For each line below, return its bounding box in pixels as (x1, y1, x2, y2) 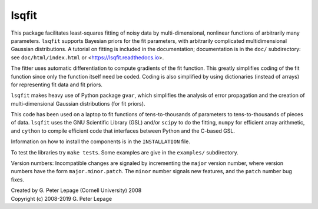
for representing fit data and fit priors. (11, 81, 103, 88)
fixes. (11, 176, 25, 183)
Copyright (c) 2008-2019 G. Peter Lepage (11, 195, 112, 202)
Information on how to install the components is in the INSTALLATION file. (11, 138, 191, 145)
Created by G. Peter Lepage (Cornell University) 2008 (11, 187, 142, 194)
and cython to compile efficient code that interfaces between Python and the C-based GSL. (11, 127, 236, 134)
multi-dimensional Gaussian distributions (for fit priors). (11, 100, 145, 107)
